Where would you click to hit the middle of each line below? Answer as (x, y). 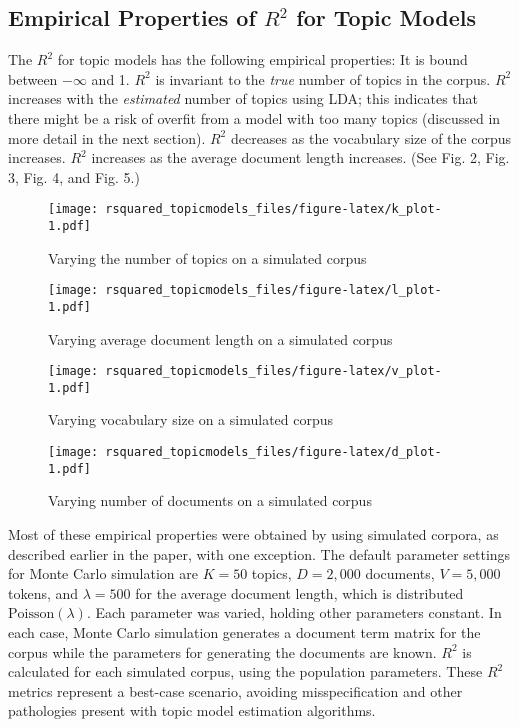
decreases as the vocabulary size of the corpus (370, 137)
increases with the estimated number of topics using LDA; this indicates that (243, 98)
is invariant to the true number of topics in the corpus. (323, 78)
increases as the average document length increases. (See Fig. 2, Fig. (300, 157)
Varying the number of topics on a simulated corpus (207, 257)
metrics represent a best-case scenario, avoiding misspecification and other (235, 690)
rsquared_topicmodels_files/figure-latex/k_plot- (273, 209)
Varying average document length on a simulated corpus (220, 338)
